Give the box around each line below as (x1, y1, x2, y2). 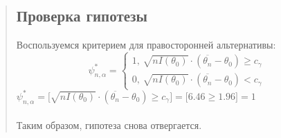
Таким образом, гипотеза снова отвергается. (16, 118, 202, 132)
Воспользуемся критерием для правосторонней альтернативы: (16, 37, 276, 52)
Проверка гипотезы (16, 5, 147, 26)
